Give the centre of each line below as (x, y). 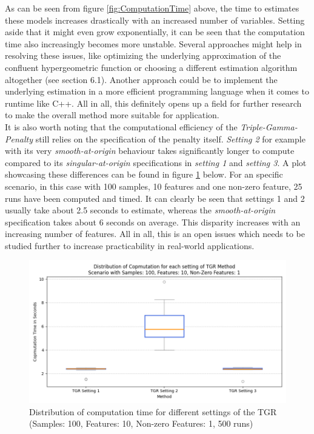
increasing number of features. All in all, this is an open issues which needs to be (155, 234)
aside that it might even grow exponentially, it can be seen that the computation (155, 32)
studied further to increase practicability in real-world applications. (130, 245)
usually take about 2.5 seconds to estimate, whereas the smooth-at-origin (140, 210)
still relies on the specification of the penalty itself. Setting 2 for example (170, 139)
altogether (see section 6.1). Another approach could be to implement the (141, 79)
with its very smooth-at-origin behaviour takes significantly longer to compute (150, 151)
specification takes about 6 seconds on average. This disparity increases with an (153, 222)
